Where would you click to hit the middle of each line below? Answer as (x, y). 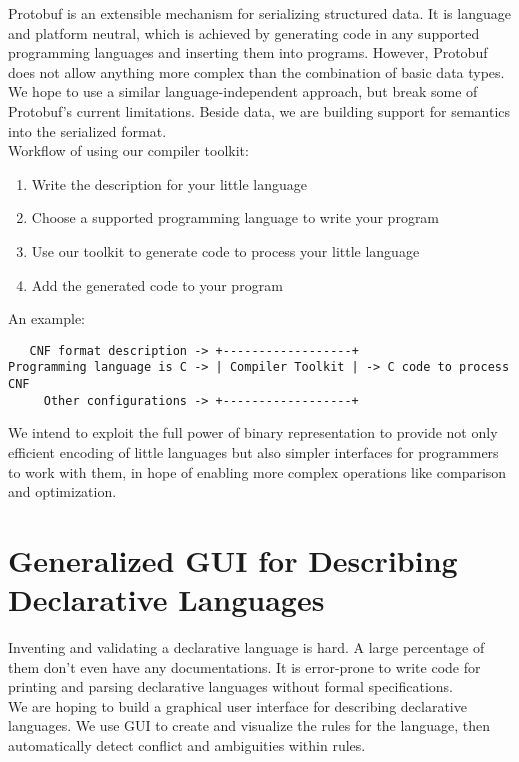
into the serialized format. (87, 130)
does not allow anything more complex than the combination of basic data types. (256, 71)
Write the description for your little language (169, 183)
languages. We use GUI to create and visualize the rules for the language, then (249, 725)
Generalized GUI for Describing (233, 559)
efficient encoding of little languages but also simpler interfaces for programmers (253, 451)
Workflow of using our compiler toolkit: (128, 150)
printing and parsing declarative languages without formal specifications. (231, 686)
